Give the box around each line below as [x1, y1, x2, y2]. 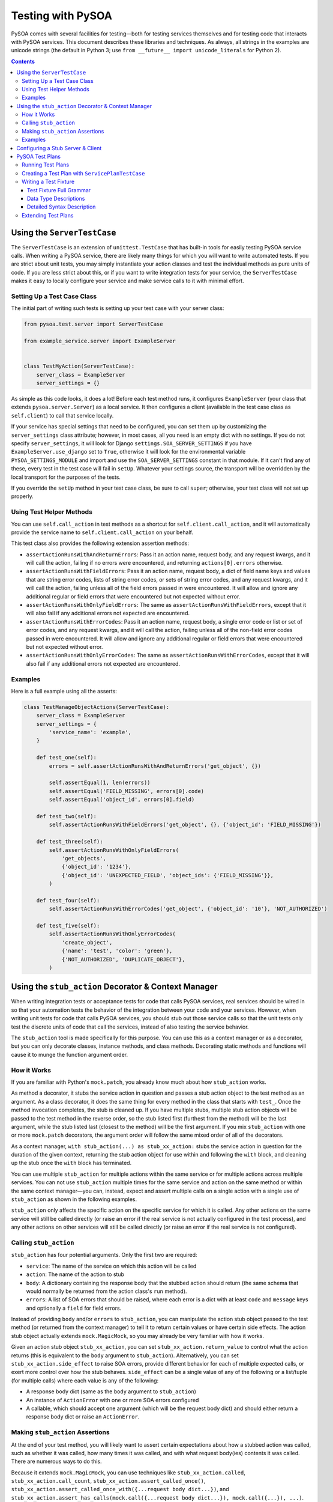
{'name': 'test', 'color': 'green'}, [61, 947, 173, 955]
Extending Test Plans [22, 211, 74, 219]
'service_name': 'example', [49, 729, 132, 736]
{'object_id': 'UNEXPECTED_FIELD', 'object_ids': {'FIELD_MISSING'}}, [61, 872, 274, 878]
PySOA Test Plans [16, 153, 61, 160]
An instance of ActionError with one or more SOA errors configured [26, 1396, 199, 1403]
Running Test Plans [22, 161, 69, 168]
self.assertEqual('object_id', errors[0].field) [49, 796, 195, 803]
